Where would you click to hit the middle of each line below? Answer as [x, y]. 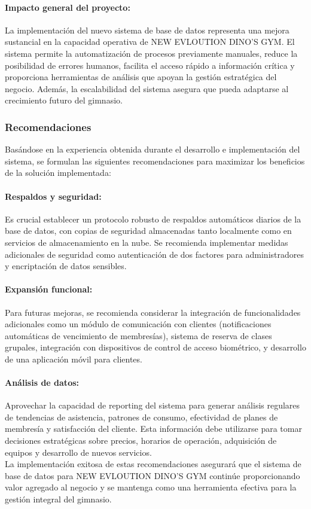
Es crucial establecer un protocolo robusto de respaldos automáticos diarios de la [153, 219]
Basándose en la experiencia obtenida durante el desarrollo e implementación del [153, 149]
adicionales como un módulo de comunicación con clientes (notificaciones [138, 324]
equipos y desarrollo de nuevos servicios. [78, 452]
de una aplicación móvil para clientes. [74, 359]
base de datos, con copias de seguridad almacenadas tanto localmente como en [148, 231]
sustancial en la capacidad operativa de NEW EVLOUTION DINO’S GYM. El [150, 42]
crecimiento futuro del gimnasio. [64, 100]
